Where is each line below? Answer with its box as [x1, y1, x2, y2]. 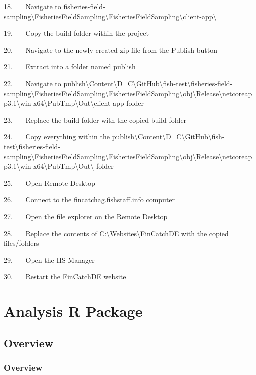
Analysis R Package [4, 301, 143, 321]
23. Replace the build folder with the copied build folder [4, 114, 187, 125]
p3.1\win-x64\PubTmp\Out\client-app [4, 98, 124, 108]
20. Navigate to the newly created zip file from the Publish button [4, 44, 217, 55]
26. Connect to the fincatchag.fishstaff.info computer [4, 194, 175, 205]
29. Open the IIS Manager [4, 254, 95, 265]
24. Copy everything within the [4, 131, 110, 142]
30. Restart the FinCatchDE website [4, 271, 126, 282]
